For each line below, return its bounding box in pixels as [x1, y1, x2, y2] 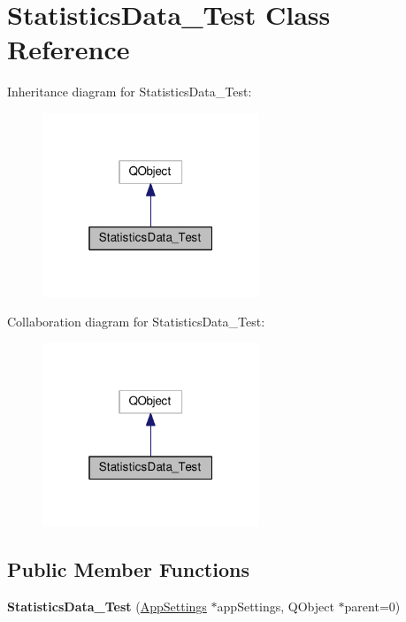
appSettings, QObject [217, 597, 334, 616]
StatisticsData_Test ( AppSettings [7, 597, 207, 616]
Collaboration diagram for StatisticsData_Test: [7, 312, 265, 331]
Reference [7, 31, 130, 67]
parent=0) [344, 597, 401, 616]
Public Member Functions [7, 556, 249, 583]
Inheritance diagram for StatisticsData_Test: [7, 82, 252, 101]
